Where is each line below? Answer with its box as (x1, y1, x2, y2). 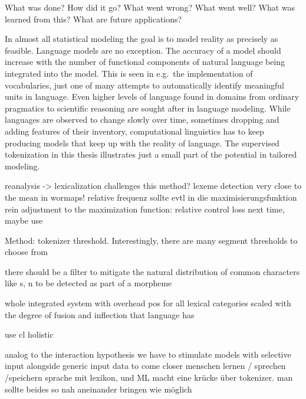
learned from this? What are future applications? (5, 12, 182, 25)
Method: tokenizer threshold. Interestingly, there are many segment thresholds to (5, 234, 298, 246)
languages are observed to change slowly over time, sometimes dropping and (5, 113, 279, 126)
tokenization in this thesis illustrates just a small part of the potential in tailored (5, 148, 297, 161)
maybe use (5, 214, 43, 227)
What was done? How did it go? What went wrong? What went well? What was (5, 1, 295, 13)
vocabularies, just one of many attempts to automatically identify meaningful (5, 79, 284, 91)
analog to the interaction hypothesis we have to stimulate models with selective (5, 348, 291, 360)
